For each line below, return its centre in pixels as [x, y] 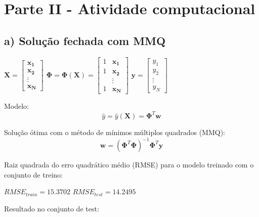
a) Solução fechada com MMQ [85, 40]
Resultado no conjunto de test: [52, 209]
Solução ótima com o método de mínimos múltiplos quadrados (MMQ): [115, 132]
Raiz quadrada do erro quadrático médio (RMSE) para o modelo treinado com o [129, 165]
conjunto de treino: [33, 174]
